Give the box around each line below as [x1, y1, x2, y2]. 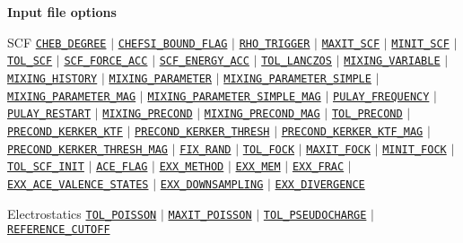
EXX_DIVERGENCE [275, 178, 365, 191]
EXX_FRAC [292, 161, 345, 174]
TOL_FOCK [242, 143, 295, 156]
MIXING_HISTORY [7, 72, 98, 85]
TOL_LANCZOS [261, 55, 332, 68]
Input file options [7, 3, 117, 21]
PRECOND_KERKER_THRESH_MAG [7, 143, 168, 156]
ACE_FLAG [96, 161, 148, 174]
